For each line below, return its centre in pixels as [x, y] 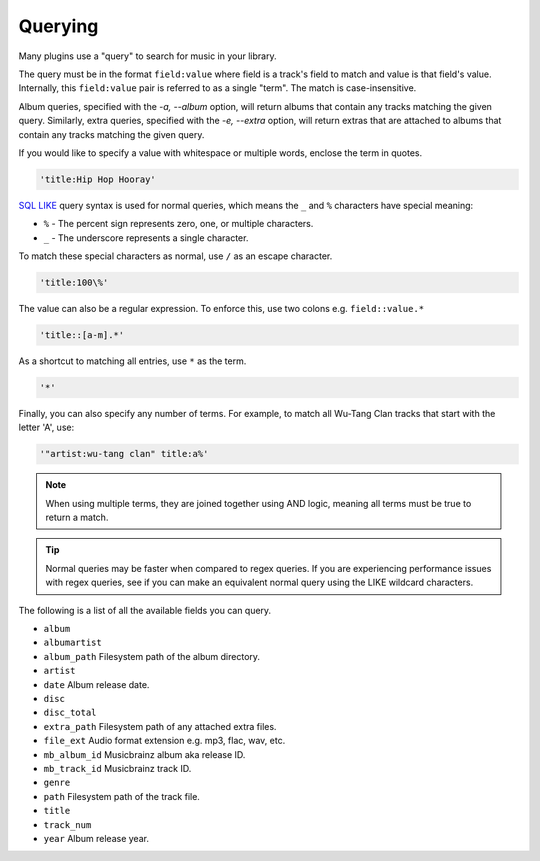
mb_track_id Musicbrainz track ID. [117, 768]
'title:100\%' [74, 283]
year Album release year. [96, 838]
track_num [67, 824]
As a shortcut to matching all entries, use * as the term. [132, 361]
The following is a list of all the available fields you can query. [145, 610]
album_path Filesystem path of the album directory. [151, 656]
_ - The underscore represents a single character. [146, 237]
